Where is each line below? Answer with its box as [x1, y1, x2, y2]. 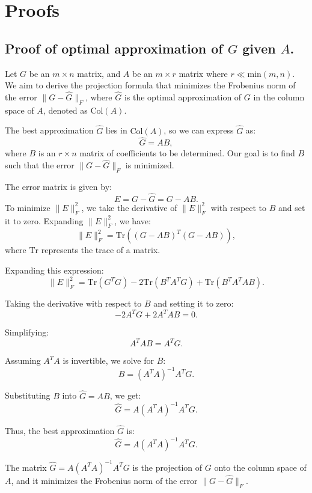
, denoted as [43, 103, 88, 116]
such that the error [5, 159, 75, 171]
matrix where [179, 67, 228, 79]
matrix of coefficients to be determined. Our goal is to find [79, 147, 295, 159]
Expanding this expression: [5, 264, 104, 277]
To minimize [5, 201, 50, 213]
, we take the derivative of [81, 201, 177, 213]
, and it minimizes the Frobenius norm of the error [11, 474, 198, 486]
